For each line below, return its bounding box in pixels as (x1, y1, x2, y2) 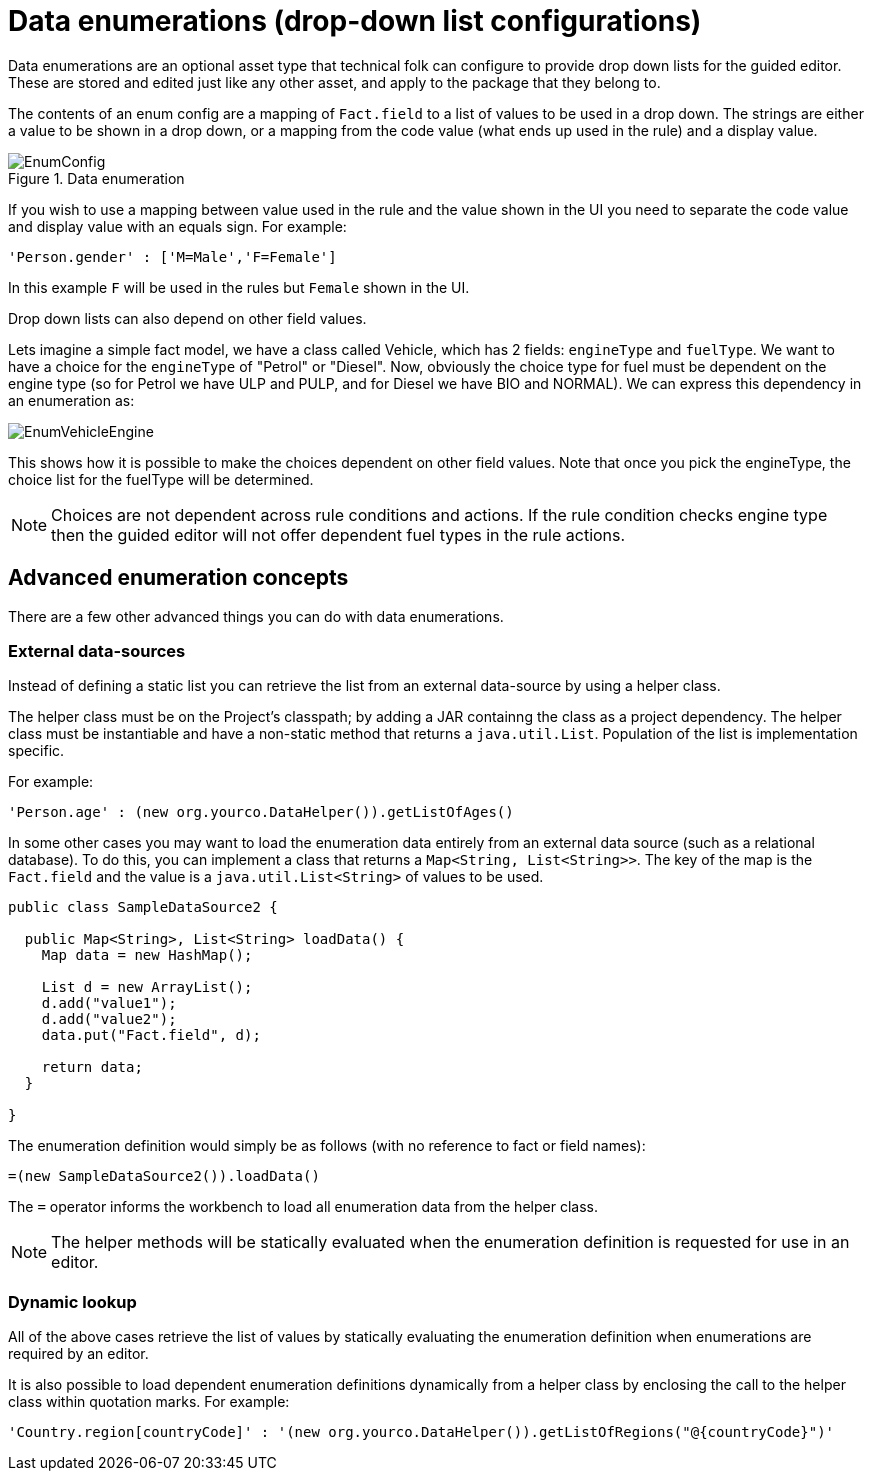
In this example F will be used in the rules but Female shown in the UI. (8, 278, 470, 296)
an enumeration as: (8, 391, 135, 409)
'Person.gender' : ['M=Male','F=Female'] (8, 248, 337, 265)
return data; (41, 1059, 143, 1076)
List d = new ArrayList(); (41, 979, 253, 996)
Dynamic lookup (8, 1291, 137, 1312)
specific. (8, 742, 65, 760)
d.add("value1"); (41, 995, 177, 1012)
